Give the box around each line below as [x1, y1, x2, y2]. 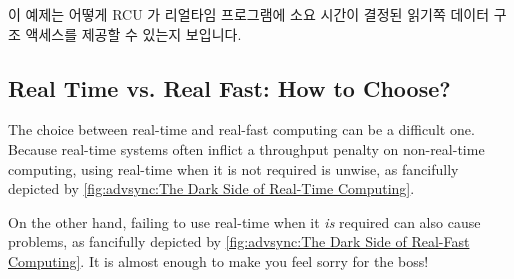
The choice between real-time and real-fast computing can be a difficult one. [8, 119, 475, 140]
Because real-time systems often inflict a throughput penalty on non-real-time [8, 138, 485, 159]
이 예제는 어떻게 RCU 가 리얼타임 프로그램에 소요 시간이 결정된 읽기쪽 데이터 [8, 4, 490, 24]
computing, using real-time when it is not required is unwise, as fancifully [8, 158, 459, 179]
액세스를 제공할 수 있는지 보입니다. [25, 23, 242, 44]
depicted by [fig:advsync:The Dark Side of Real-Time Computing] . [8, 178, 415, 199]
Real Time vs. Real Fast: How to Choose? [8, 72, 451, 103]
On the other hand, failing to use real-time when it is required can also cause [8, 211, 481, 232]
